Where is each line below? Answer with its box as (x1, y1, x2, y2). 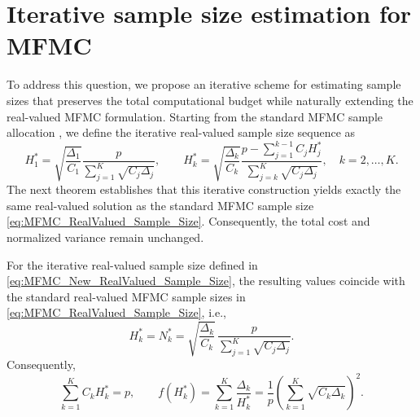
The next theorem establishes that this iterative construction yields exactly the (7, 181, 401, 198)
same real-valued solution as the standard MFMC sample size (7, 196, 314, 213)
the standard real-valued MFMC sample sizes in (7, 288, 246, 305)
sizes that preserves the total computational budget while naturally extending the (7, 91, 413, 108)
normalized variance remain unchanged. (7, 228, 204, 245)
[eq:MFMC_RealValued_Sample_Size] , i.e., (7, 304, 226, 321)
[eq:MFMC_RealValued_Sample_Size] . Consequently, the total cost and (7, 213, 370, 230)
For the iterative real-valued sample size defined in (7, 256, 258, 273)
